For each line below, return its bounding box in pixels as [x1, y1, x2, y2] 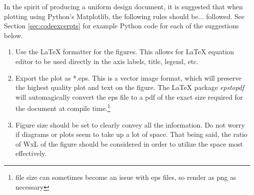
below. [4, 30, 23, 40]
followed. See [206, 11, 245, 21]
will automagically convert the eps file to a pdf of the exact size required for [15, 91, 243, 102]
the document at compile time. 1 [15, 102, 110, 113]
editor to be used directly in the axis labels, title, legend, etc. [15, 56, 199, 66]
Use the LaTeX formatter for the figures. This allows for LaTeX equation [15, 46, 234, 57]
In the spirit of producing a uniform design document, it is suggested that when [4, 1, 243, 11]
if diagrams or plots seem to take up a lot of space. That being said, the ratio [15, 129, 248, 139]
